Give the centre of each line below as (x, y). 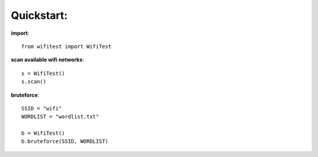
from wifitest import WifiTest (67, 46)
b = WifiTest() (43, 133)
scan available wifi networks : (47, 60)
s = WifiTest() (43, 73)
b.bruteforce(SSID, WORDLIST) (65, 141)
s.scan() (34, 82)
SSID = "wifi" (42, 108)
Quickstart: (39, 15)
